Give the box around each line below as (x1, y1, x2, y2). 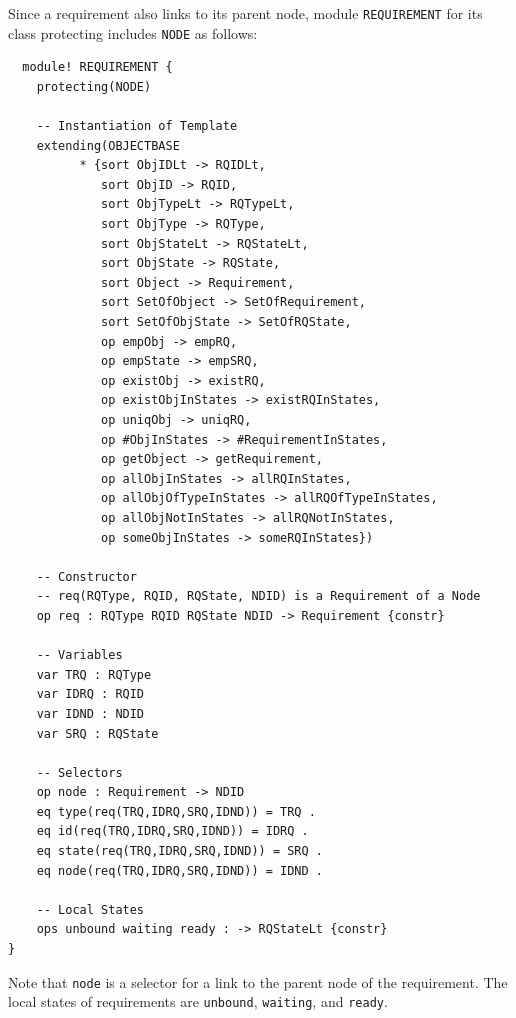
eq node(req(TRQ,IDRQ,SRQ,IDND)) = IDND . (36, 863, 323, 878)
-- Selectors (36, 765, 123, 780)
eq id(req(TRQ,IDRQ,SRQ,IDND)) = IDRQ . (36, 824, 309, 839)
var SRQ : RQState (36, 726, 159, 741)
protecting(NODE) (36, 79, 152, 94)
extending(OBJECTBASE (36, 138, 180, 153)
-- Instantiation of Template (36, 119, 238, 134)
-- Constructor (36, 569, 137, 584)
